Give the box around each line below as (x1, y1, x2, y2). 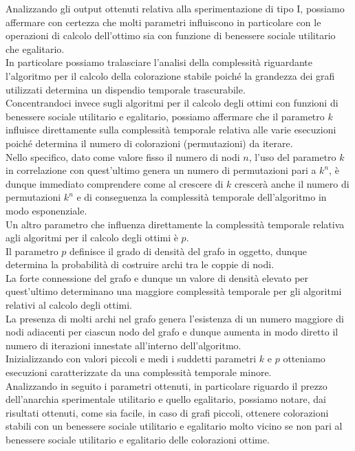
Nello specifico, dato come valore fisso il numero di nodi (6, 149, 240, 164)
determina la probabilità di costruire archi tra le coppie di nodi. (6, 257, 275, 272)
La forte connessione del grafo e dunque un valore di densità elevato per (6, 270, 309, 285)
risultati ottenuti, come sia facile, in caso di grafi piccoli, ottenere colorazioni (6, 405, 329, 419)
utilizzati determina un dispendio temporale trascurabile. (6, 82, 246, 96)
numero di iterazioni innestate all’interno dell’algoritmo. (6, 338, 241, 352)
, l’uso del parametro (248, 149, 336, 164)
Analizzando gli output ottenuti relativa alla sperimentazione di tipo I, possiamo (6, 1, 345, 15)
